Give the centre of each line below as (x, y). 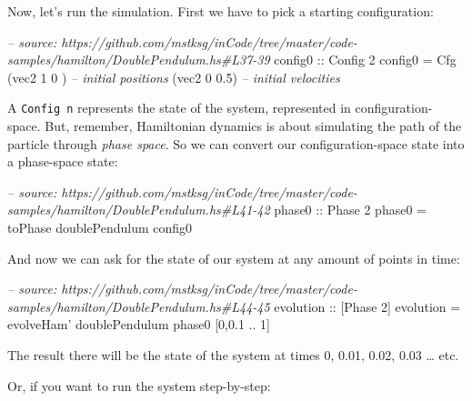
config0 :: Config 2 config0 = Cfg (365, 60)
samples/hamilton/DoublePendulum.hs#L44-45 (139, 306)
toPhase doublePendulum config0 (100, 227)
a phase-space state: (63, 161)
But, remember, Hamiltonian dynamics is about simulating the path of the (253, 126)
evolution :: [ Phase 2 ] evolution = (367, 306)
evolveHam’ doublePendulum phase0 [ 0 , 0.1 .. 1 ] (139, 324)
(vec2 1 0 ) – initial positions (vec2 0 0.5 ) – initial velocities (174, 77)
